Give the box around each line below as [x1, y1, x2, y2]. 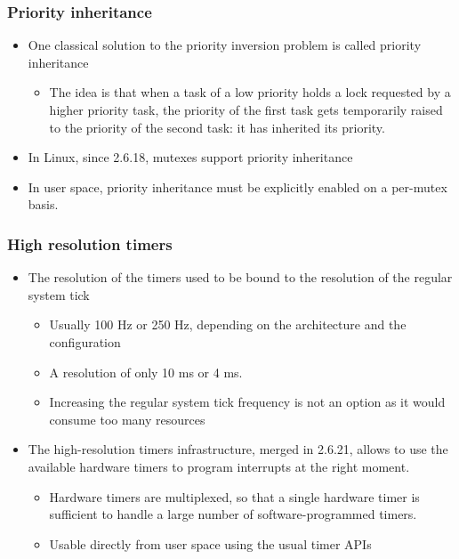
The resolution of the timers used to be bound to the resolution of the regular [28, 268, 453, 287]
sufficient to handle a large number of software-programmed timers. [49, 505, 417, 523]
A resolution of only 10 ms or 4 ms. [49, 362, 243, 381]
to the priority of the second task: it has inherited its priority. [49, 117, 385, 136]
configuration [49, 332, 121, 351]
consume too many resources [49, 409, 205, 428]
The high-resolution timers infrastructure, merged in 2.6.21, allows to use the [28, 440, 448, 458]
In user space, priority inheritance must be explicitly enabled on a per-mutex [28, 177, 447, 196]
